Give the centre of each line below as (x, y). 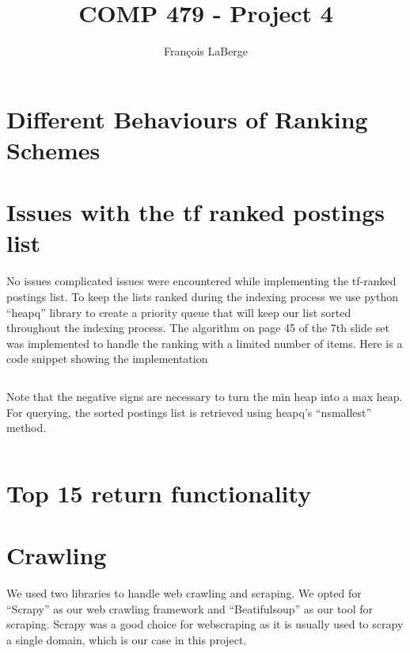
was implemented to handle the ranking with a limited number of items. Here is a (205, 343)
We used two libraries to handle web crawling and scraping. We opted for (184, 593)
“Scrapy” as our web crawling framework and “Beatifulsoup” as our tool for (190, 608)
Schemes (53, 149)
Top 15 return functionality (159, 493)
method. (27, 428)
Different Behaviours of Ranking (187, 118)
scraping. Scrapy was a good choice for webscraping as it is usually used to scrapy (205, 624)
